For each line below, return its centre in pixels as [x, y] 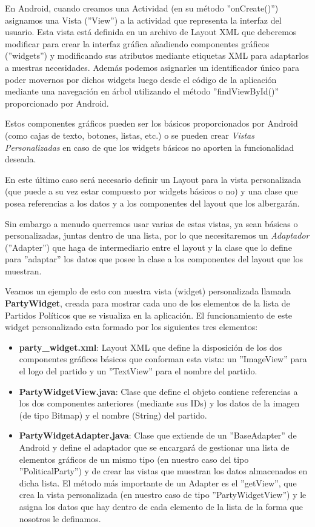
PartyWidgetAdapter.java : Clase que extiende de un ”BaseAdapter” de [158, 435]
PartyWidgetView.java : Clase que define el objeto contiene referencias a [158, 391]
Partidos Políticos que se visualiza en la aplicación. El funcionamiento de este [148, 315]
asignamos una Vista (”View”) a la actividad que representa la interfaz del [143, 20]
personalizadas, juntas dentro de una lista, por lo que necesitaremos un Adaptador [157, 235]
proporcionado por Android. [57, 103]
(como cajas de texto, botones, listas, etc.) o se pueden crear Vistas [130, 135]
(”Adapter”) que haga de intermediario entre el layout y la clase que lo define [148, 247]
